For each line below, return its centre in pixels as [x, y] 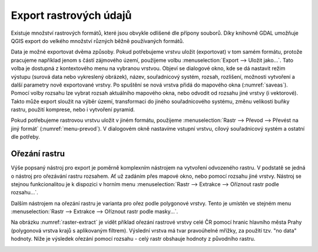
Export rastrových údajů [71, 15]
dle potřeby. [26, 137]
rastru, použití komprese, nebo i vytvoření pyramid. [73, 110]
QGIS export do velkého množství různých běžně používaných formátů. [97, 41]
